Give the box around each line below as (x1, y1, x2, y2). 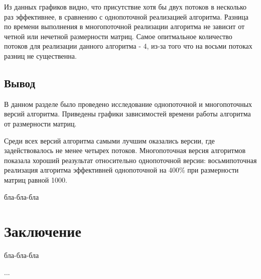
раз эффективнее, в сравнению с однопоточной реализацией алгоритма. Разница (4, 11, 249, 22)
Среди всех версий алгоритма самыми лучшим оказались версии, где (4, 135, 215, 146)
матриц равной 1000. (4, 174, 67, 185)
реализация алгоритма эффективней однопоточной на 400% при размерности (4, 165, 239, 175)
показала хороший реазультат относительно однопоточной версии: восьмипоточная (4, 155, 257, 165)
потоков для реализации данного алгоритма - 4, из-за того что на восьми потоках (4, 41, 252, 51)
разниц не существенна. (4, 50, 77, 61)
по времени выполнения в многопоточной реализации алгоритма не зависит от (4, 21, 245, 32)
